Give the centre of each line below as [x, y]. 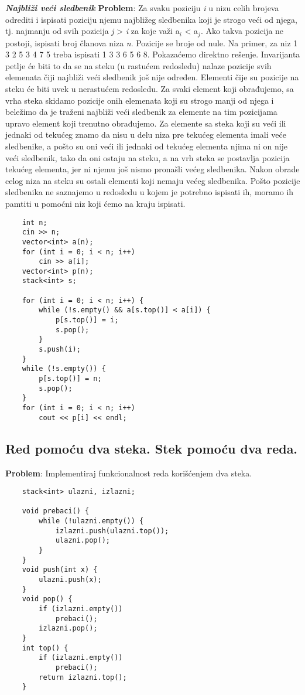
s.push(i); [60, 350]
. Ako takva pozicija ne [242, 31]
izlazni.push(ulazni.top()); [112, 531]
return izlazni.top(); [83, 677]
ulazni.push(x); [70, 580]
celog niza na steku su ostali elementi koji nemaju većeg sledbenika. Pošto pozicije [153, 180]
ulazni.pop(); [83, 541]
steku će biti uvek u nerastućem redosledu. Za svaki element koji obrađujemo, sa [150, 89]
